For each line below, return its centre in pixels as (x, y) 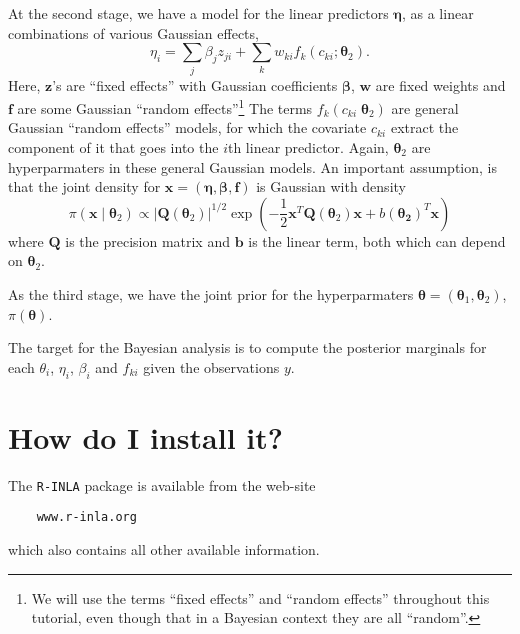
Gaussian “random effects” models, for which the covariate (187, 127)
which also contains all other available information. (164, 548)
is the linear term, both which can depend (377, 240)
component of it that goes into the (113, 146)
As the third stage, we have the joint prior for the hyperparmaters (211, 293)
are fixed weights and (440, 84)
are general (425, 107)
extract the (424, 127)
